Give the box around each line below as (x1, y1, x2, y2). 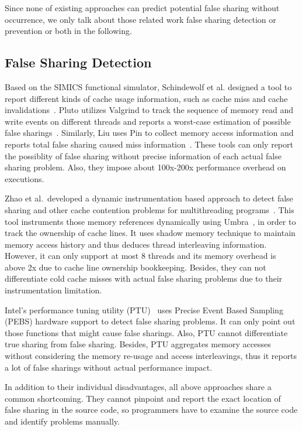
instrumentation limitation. (5, 284, 102, 296)
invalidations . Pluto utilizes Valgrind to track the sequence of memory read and (5, 104, 294, 116)
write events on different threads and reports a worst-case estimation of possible (5, 115, 291, 127)
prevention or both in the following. (5, 25, 132, 37)
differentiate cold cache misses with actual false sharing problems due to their (5, 272, 283, 285)
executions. (5, 172, 44, 184)
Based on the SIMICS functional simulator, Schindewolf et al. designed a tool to (5, 80, 292, 93)
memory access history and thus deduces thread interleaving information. (5, 238, 267, 250)
